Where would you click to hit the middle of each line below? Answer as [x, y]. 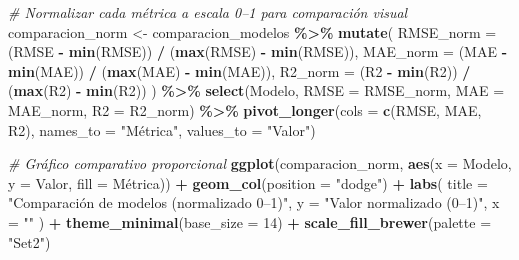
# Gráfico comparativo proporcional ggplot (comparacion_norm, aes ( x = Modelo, [260, 163]
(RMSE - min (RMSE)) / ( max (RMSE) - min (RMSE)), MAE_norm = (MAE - [257, 51]
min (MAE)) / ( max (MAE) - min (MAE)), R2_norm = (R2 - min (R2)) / [239, 70]
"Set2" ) [29, 241]
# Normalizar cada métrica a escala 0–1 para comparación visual [208, 12]
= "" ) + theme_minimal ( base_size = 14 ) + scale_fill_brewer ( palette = [250, 221]
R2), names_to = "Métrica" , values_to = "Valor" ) [162, 129]
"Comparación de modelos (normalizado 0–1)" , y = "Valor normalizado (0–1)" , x [254, 202]
